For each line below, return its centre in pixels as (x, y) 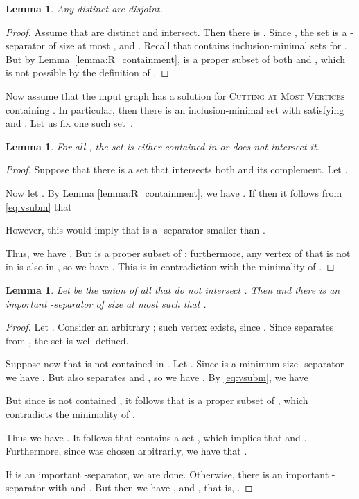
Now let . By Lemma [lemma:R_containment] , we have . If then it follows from (174, 192)
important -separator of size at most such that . (106, 303)
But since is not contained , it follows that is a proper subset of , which (157, 400)
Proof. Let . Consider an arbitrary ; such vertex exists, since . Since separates (170, 327)
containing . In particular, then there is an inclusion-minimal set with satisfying (175, 109)
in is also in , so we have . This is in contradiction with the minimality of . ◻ (170, 266)
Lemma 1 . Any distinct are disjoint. (84, 8)
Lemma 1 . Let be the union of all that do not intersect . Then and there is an (173, 289)
